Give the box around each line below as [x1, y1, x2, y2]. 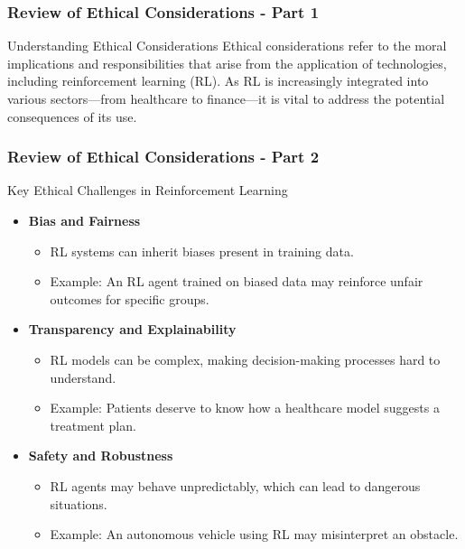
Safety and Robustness [28, 446, 173, 465]
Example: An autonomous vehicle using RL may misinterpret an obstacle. [50, 525, 459, 544]
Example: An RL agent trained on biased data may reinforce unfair [50, 272, 423, 291]
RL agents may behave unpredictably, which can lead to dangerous [50, 476, 421, 495]
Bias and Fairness [28, 211, 141, 229]
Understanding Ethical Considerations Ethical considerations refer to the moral [7, 36, 447, 55]
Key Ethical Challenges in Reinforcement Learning [7, 181, 288, 200]
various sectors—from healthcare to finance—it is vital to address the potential [7, 89, 445, 107]
